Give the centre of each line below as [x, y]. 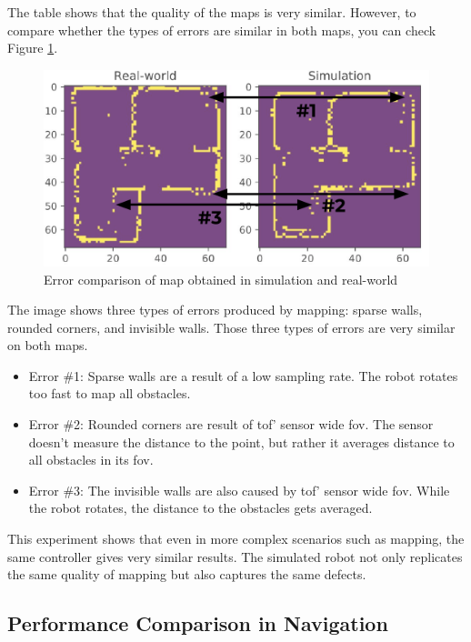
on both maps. [48, 345]
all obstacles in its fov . [91, 460]
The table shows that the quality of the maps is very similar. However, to [212, 12]
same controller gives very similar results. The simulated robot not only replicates [235, 556]
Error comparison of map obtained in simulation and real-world [221, 279]
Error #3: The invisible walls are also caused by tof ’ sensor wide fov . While [239, 490]
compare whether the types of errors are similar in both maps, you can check [222, 30]
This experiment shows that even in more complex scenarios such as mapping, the [236, 539]
